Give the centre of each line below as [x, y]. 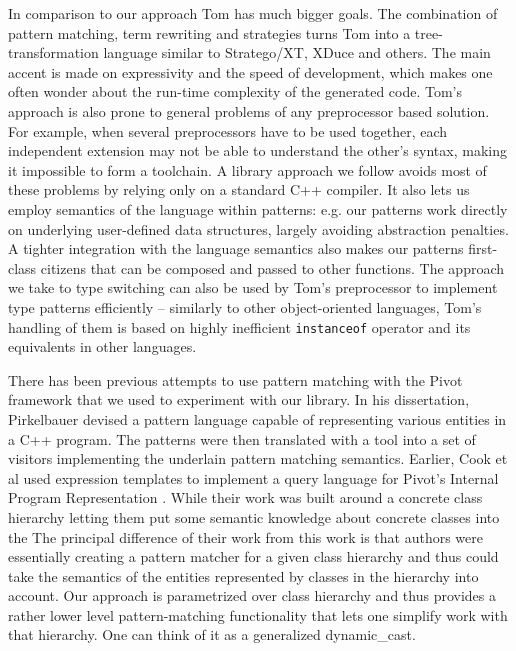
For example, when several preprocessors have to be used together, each [228, 130]
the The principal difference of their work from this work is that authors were [245, 536]
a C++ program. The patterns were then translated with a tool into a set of [242, 438]
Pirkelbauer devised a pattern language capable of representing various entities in [257, 418]
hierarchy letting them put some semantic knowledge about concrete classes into [254, 516]
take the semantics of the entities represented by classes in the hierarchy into [243, 575]
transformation [53, 52]
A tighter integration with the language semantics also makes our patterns [236, 248]
